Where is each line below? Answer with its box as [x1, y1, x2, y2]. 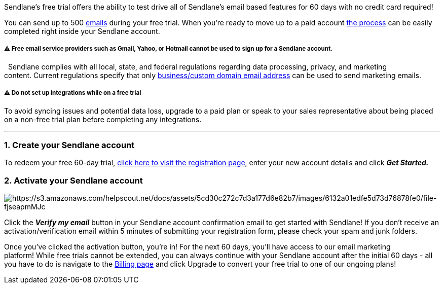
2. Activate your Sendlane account [4, 175, 143, 186]
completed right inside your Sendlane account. [4, 27, 160, 35]
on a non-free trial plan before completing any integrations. [4, 115, 202, 124]
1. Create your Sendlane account [4, 139, 135, 150]
